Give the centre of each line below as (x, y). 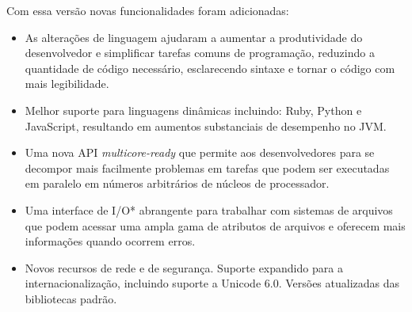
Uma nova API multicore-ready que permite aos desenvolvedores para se (200, 152)
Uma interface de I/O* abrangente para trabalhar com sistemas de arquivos (209, 209)
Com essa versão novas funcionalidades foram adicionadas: (148, 10)
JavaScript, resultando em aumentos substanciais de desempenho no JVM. (206, 126)
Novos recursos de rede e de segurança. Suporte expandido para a (184, 267)
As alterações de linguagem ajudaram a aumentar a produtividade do (194, 37)
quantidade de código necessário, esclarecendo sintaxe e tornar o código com (210, 68)
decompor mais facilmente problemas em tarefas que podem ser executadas (207, 167)
